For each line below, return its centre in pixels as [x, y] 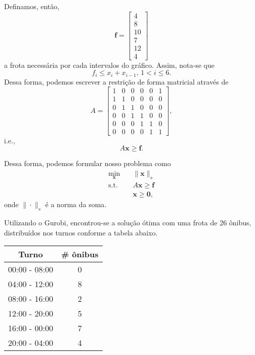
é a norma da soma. [76, 204]
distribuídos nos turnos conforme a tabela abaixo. [81, 232]
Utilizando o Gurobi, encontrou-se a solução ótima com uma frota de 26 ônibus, [128, 222]
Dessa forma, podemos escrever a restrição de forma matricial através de [116, 81]
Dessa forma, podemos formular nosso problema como [88, 163]
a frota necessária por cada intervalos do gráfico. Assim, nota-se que [109, 65]
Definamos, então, [32, 6]
